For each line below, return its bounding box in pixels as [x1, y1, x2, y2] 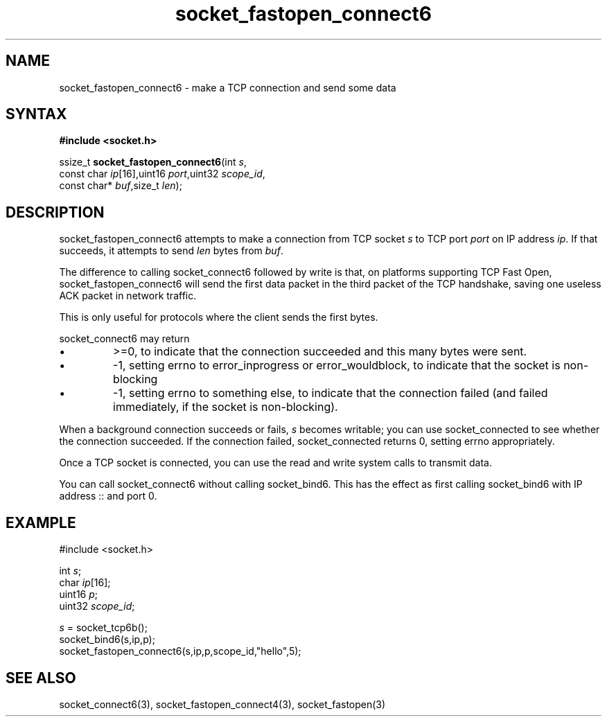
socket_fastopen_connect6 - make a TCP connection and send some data [59, 81, 396, 94]
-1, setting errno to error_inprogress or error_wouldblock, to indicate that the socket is [113, 358, 561, 373]
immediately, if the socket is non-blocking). [113, 400, 338, 414]
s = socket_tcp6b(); [59, 622, 148, 634]
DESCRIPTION [6, 203, 105, 221]
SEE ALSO [6, 669, 76, 687]
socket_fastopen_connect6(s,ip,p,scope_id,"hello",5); [59, 645, 301, 658]
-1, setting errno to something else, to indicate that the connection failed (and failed [113, 386, 548, 400]
